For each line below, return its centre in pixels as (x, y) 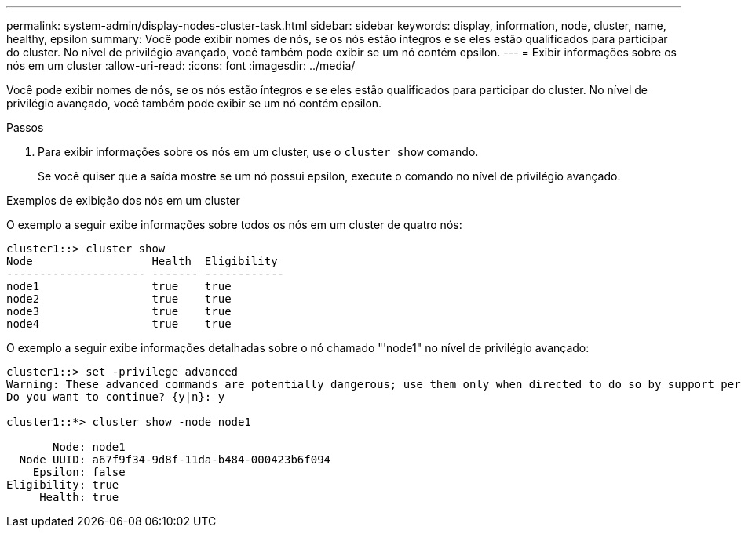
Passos (25, 127)
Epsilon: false (79, 472)
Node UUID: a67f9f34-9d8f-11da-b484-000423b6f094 (175, 460)
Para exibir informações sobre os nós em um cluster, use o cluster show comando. (258, 152)
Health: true (79, 497)
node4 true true (119, 324)
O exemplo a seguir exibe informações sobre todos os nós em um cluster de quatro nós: (234, 225)
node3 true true (119, 311)
